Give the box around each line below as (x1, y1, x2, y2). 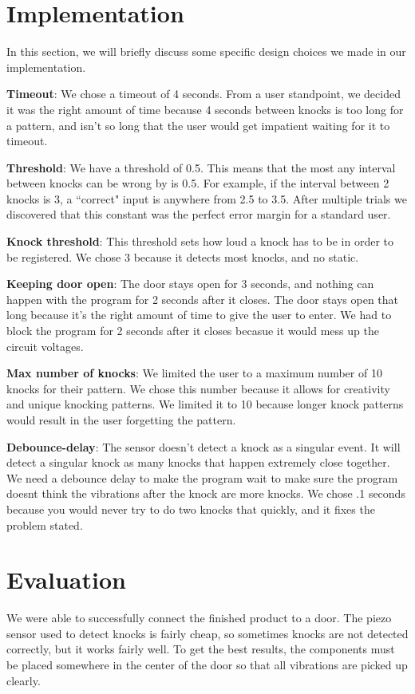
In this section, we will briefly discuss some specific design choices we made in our (6, 43, 406, 60)
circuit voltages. (6, 337, 84, 354)
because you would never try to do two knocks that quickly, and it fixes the (6, 500, 375, 517)
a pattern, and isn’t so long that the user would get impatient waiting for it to (6, 116, 390, 133)
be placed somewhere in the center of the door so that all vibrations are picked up (6, 657, 408, 673)
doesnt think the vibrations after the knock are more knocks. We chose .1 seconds (6, 485, 405, 502)
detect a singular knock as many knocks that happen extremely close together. (6, 454, 390, 471)
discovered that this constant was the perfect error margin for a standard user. (6, 206, 391, 223)
